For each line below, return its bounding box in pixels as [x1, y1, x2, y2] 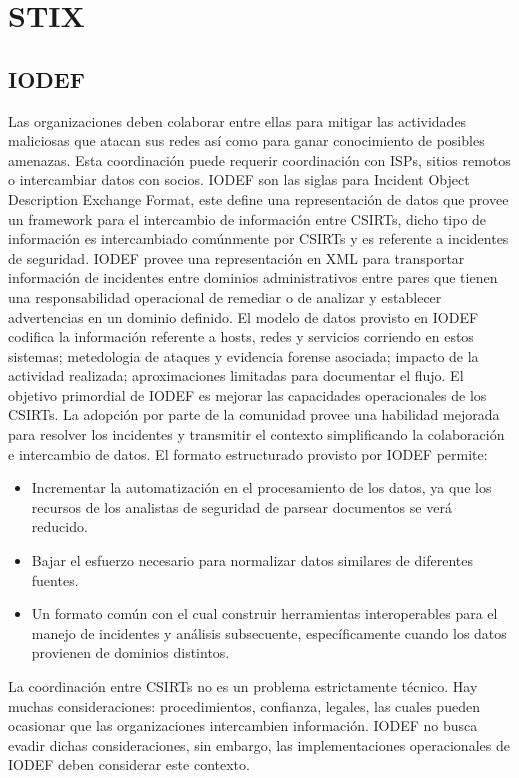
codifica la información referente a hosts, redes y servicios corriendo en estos [8, 326, 474, 347]
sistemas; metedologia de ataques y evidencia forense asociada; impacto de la [8, 345, 479, 366]
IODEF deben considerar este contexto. [8, 754, 250, 775]
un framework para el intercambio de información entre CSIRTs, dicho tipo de [8, 208, 487, 229]
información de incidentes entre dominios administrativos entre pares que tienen [8, 267, 498, 288]
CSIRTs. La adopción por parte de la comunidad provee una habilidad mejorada [8, 404, 500, 425]
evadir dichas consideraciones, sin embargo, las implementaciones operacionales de [8, 734, 510, 755]
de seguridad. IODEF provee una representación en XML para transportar [8, 247, 465, 268]
